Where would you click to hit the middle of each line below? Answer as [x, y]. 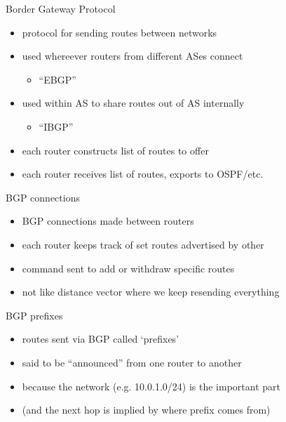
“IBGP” [56, 126]
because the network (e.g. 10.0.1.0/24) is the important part [151, 386]
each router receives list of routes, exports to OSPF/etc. [143, 174]
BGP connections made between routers [108, 221]
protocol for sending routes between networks [120, 32]
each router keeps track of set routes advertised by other [143, 244]
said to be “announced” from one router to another [132, 362]
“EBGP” [57, 79]
